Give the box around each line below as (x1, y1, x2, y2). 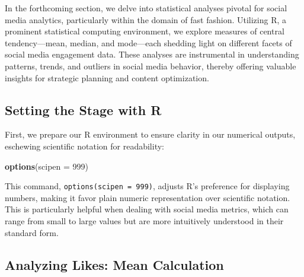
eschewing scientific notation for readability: (5, 139, 164, 152)
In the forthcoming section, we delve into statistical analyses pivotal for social (5, 2, 287, 14)
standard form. (5, 226, 59, 238)
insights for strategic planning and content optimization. (5, 71, 209, 84)
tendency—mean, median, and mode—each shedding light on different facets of (5, 36, 292, 49)
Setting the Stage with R (5, 100, 162, 119)
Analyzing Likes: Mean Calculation (5, 255, 224, 273)
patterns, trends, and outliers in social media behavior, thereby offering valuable (5, 59, 296, 72)
